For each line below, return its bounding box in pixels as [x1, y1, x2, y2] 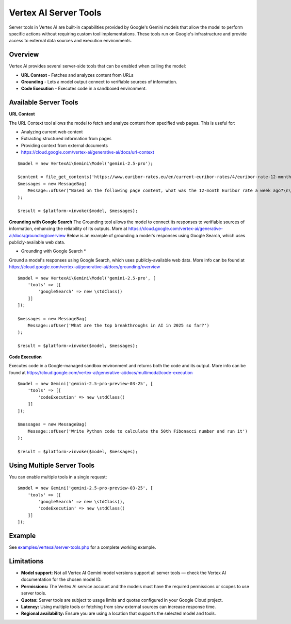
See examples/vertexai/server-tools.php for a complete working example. [9, 544, 156, 550]
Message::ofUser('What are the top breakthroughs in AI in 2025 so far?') [27, 323, 210, 328]
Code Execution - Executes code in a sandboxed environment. [21, 85, 147, 92]
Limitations [9, 557, 44, 565]
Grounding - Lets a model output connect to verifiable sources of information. [21, 79, 178, 85]
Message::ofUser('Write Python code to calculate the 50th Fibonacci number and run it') [27, 428, 248, 434]
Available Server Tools [9, 99, 79, 107]
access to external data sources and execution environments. [9, 38, 132, 44]
